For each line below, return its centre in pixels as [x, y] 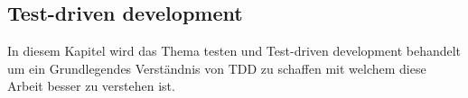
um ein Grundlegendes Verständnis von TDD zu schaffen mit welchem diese [217, 68]
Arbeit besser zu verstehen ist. [91, 86]
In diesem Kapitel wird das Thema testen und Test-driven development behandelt [234, 51]
